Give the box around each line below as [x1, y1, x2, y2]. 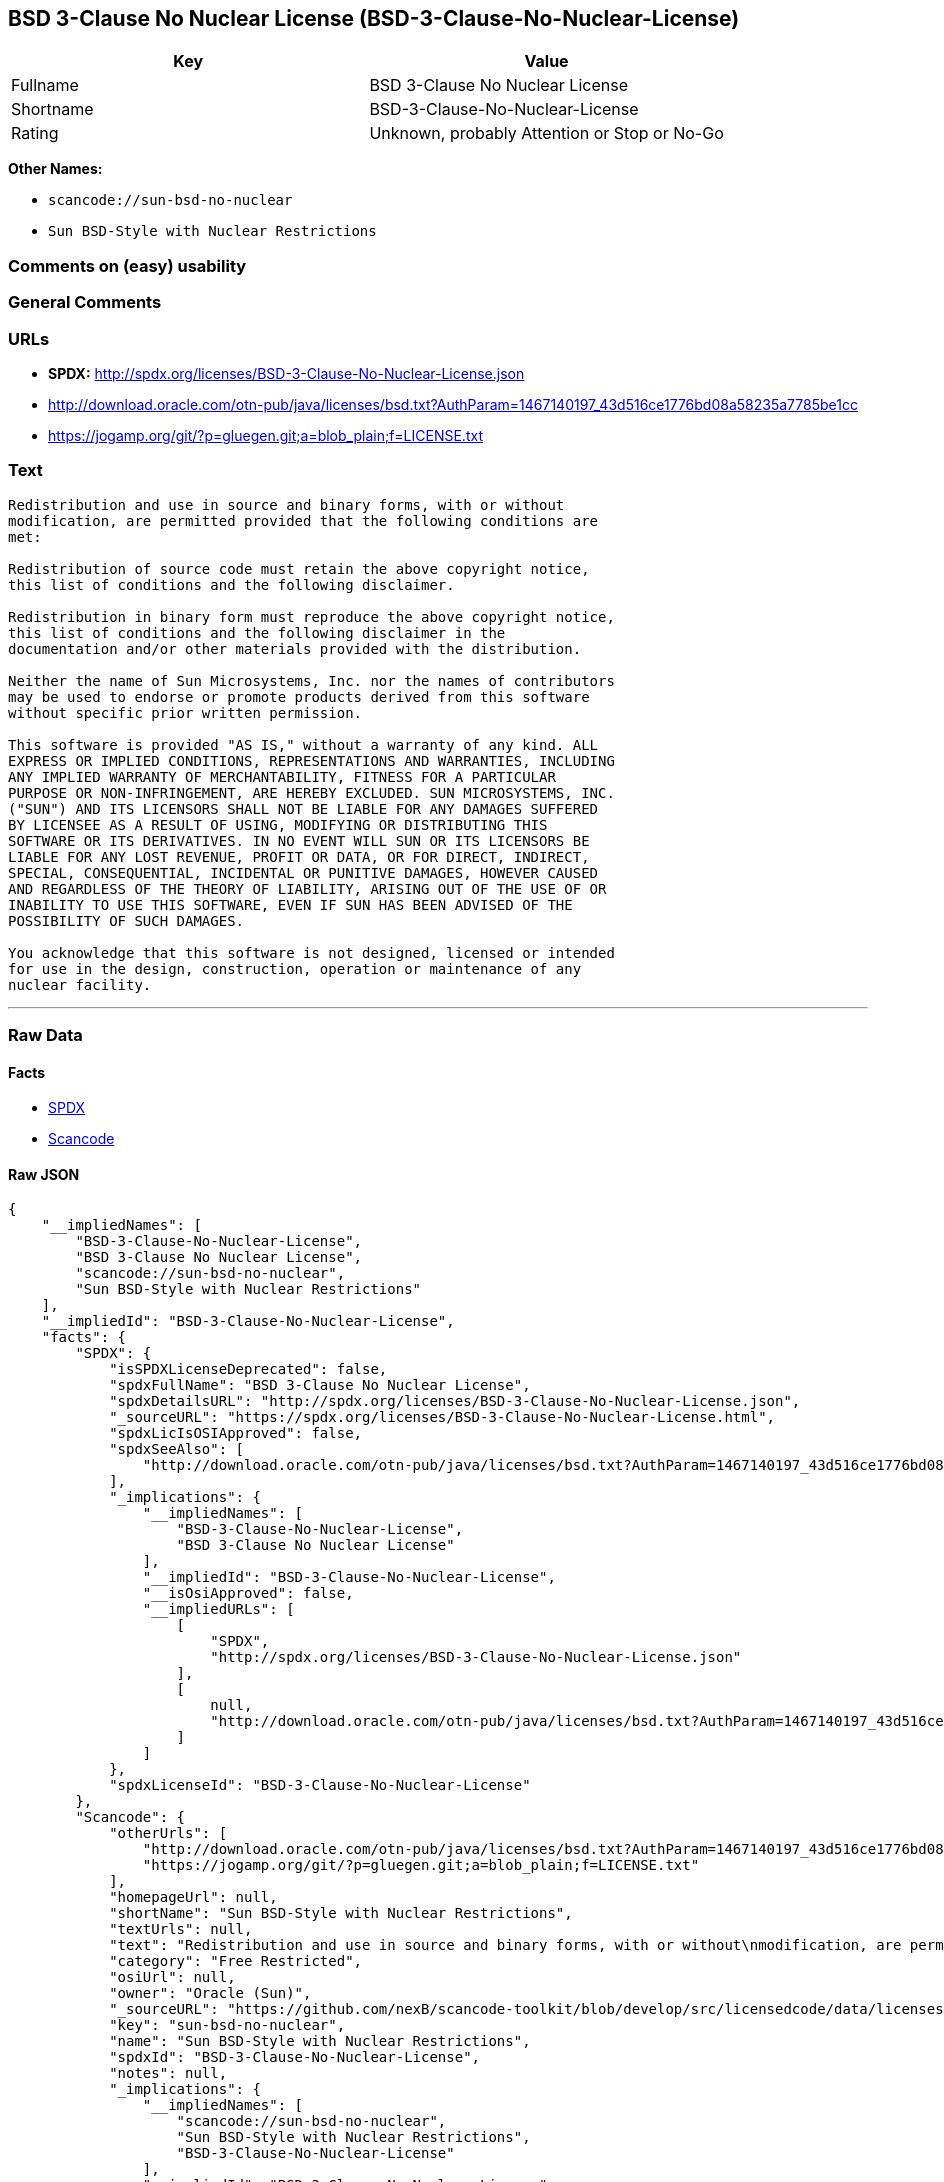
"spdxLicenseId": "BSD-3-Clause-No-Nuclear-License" [109, 1777, 531, 1794]
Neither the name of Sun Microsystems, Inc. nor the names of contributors [8, 672, 615, 689]
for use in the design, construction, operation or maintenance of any [8, 960, 582, 977]
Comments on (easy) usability [8, 255, 247, 276]
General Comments [8, 292, 162, 313]
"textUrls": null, [109, 1921, 253, 1938]
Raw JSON [8, 1165, 80, 1183]
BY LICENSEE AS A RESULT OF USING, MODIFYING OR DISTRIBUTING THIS [8, 816, 548, 833]
